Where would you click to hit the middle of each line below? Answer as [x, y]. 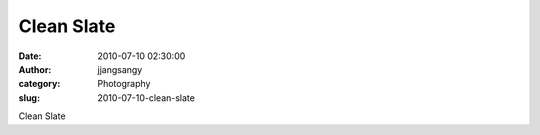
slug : [29, 97]
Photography [124, 84]
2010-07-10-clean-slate [146, 97]
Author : [35, 69]
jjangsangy [120, 69]
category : [39, 84]
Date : [30, 56]
